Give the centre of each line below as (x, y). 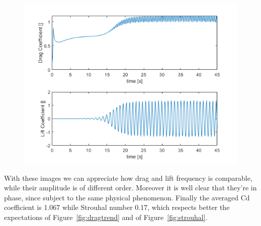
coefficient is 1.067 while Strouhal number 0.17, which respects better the (117, 207)
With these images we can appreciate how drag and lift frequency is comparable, (128, 178)
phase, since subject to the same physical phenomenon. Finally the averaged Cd (127, 197)
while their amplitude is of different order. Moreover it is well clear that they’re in (130, 188)
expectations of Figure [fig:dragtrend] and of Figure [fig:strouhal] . (106, 217)
